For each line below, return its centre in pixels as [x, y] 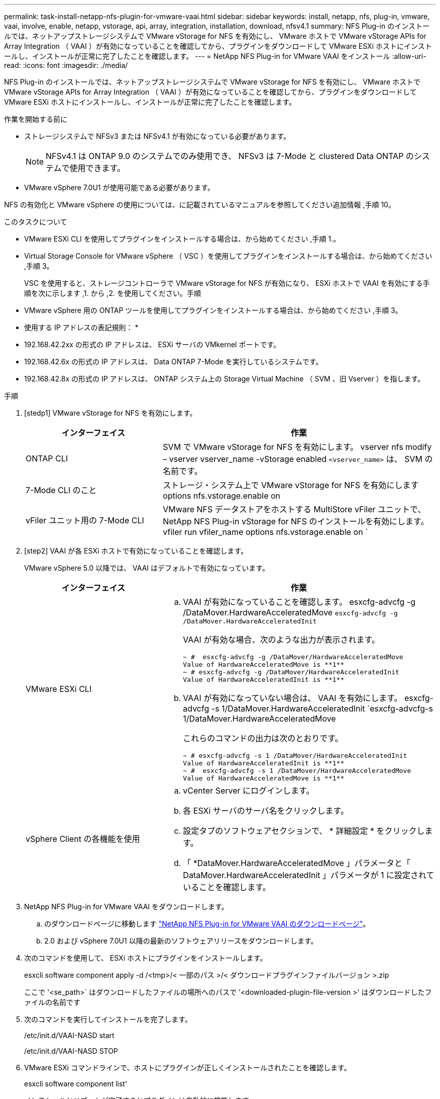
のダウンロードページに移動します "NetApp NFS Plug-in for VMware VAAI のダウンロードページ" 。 [207, 924]
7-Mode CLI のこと [61, 490]
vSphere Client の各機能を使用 [83, 839]
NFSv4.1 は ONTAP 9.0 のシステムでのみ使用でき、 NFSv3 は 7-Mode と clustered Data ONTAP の [230, 156]
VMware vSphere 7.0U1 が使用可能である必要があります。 [119, 187]
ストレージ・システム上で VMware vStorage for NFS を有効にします [291, 485]
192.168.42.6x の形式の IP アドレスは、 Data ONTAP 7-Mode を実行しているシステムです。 [174, 362]
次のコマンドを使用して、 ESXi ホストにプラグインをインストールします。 [146, 958]
